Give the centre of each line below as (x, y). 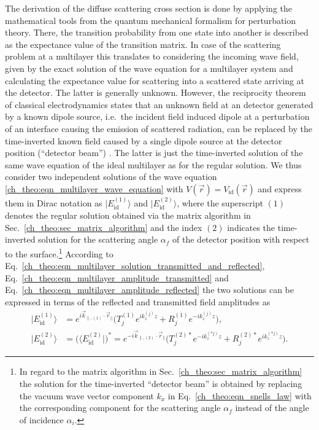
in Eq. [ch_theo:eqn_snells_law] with (240, 395)
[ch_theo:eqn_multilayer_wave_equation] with (94, 188)
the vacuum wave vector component (86, 395)
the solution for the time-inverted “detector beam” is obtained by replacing (161, 383)
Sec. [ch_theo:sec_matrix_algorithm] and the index (104, 227)
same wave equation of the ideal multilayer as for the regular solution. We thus (153, 164)
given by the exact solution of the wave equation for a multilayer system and (149, 68)
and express (280, 188)
